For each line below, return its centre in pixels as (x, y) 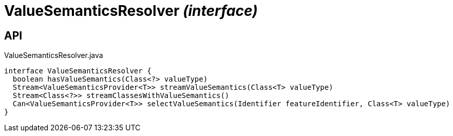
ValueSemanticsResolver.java (54, 55)
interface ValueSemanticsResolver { (78, 71)
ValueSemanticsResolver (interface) (131, 11)
